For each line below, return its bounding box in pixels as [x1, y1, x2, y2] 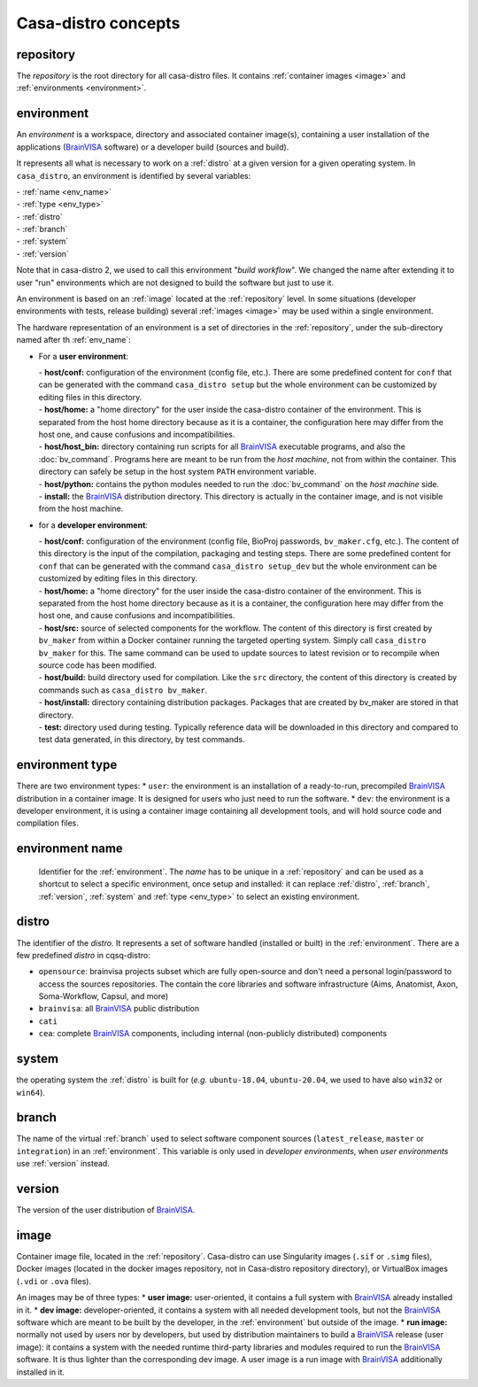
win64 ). [16, 1087, 46, 1097]
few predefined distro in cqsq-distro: [16, 949, 150, 960]
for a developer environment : [38, 519, 148, 531]
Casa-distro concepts [16, 13, 181, 33]
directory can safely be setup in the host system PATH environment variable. [38, 466, 317, 477]
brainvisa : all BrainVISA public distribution [38, 1003, 200, 1014]
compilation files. [16, 817, 79, 828]
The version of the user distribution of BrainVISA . [16, 1205, 196, 1215]
